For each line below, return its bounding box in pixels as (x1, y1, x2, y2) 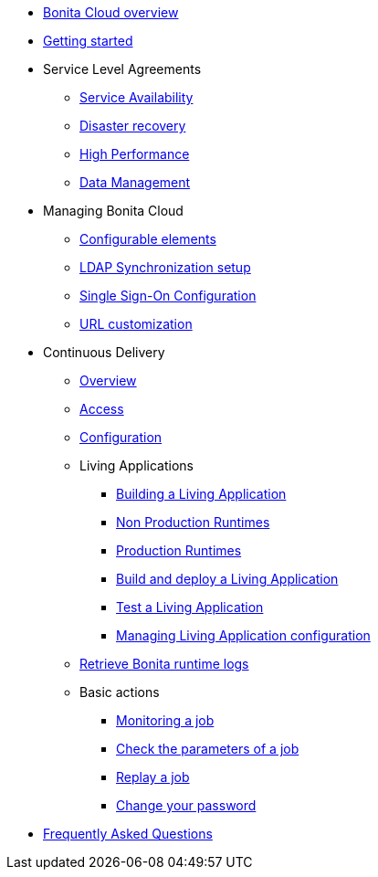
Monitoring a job (116, 713, 215, 728)
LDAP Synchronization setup (79, 259, 251, 275)
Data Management (79, 174, 191, 190)
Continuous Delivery (43, 344, 165, 360)
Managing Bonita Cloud (43, 203, 184, 218)
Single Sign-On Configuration (79, 288, 257, 303)
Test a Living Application (116, 599, 264, 615)
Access (79, 401, 124, 417)
